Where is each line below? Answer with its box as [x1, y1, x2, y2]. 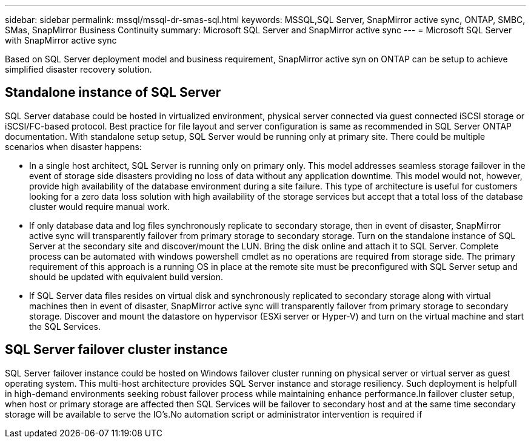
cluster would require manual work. [29, 201, 170, 212]
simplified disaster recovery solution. [5, 64, 152, 74]
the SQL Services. [29, 321, 101, 332]
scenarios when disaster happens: [5, 141, 142, 152]
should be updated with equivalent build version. [29, 271, 224, 282]
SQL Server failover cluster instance [5, 342, 228, 358]
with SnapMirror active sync [5, 35, 117, 45]
